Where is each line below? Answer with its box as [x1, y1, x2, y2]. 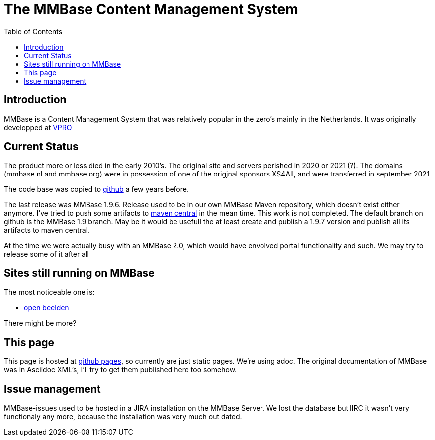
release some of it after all [4, 250, 89, 259]
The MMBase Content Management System [4, 1, 298, 18]
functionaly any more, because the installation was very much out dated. [4, 412, 242, 421]
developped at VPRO [4, 123, 72, 132]
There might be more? [4, 319, 77, 328]
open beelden [24, 303, 69, 312]
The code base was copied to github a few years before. [4, 185, 189, 194]
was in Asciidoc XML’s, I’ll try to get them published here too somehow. [4, 365, 237, 374]
